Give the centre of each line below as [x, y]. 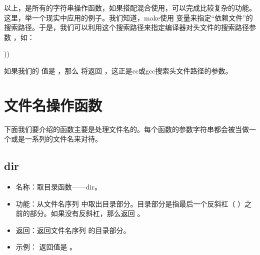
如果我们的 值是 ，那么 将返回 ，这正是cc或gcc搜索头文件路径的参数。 [118, 70]
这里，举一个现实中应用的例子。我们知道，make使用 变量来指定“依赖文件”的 [128, 17]
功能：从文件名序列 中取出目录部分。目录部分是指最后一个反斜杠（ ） [130, 203]
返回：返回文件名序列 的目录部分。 [73, 230]
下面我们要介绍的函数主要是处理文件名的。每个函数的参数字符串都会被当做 [126, 129]
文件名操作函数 [53, 105]
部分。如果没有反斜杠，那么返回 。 [87, 213]
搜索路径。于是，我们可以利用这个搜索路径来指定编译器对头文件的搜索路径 [126, 27]
